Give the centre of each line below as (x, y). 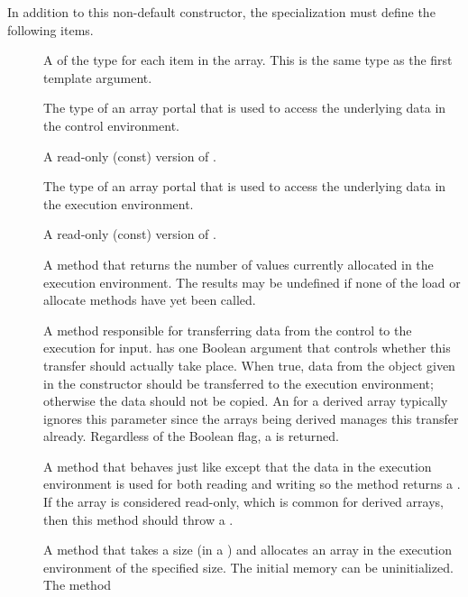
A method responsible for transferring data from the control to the (228, 330)
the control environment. (111, 125)
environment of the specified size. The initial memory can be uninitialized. (248, 567)
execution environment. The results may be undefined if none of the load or (252, 282)
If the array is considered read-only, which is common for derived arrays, (243, 502)
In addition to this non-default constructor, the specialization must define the (221, 12)
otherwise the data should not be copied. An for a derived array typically (246, 401)
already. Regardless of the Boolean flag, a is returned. (191, 436)
